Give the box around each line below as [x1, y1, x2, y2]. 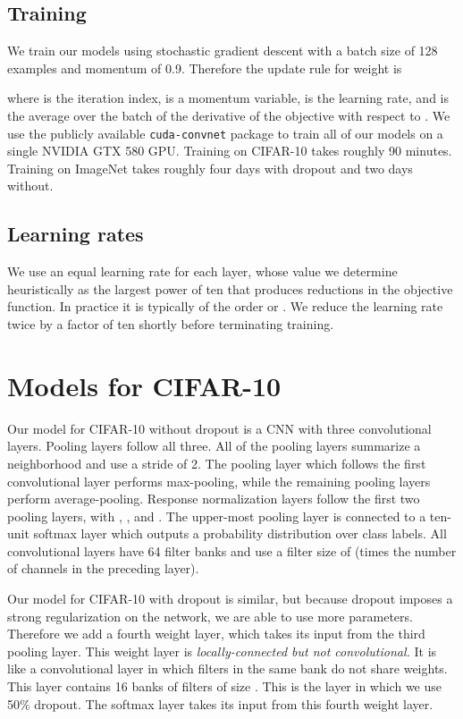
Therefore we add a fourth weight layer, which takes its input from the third [7, 624, 425, 643]
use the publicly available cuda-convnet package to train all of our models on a [7, 123, 443, 142]
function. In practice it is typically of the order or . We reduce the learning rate [7, 297, 443, 316]
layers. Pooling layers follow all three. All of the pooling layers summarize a [7, 436, 421, 455]
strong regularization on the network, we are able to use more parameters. [7, 606, 413, 625]
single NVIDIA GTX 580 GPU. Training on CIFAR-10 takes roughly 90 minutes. [7, 141, 452, 160]
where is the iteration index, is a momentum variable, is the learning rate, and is [7, 89, 449, 107]
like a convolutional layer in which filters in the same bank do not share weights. [7, 659, 448, 678]
